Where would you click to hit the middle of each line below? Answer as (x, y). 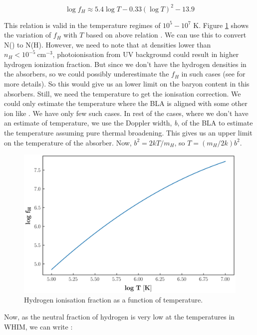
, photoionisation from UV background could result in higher (146, 54)
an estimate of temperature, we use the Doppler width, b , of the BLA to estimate (128, 123)
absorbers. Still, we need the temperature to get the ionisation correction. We (123, 93)
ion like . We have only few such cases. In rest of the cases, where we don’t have (126, 113)
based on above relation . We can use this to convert (166, 35)
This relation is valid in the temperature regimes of (82, 25)
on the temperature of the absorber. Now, (68, 142)
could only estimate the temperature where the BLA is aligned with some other (126, 103)
